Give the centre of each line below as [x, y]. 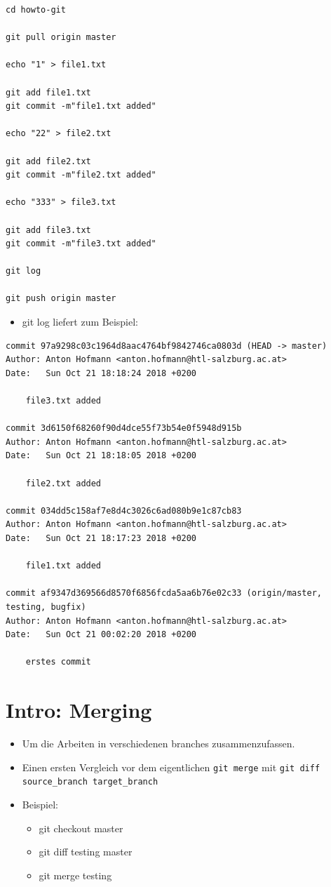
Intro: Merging [79, 710]
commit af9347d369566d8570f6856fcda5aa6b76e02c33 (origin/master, [164, 593]
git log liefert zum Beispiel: [80, 322]
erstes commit [58, 662]
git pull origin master [61, 38]
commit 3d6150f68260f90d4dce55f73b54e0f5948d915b [124, 428]
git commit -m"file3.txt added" [81, 244]
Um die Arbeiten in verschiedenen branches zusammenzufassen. [158, 743]
